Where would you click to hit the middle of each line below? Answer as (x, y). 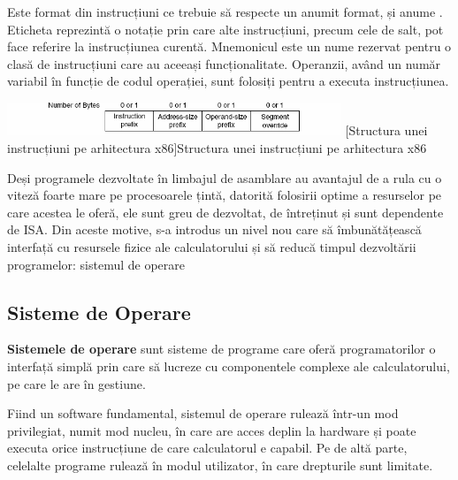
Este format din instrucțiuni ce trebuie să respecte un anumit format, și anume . (225, 11)
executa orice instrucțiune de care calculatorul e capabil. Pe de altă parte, (207, 448)
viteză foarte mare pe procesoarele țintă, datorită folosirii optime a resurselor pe (225, 195)
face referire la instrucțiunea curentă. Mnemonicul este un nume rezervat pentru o (229, 46)
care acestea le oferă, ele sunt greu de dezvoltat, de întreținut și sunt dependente (225, 212)
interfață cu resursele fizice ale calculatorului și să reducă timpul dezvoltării (212, 246)
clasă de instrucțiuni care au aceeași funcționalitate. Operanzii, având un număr (224, 63)
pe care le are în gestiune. (76, 383)
